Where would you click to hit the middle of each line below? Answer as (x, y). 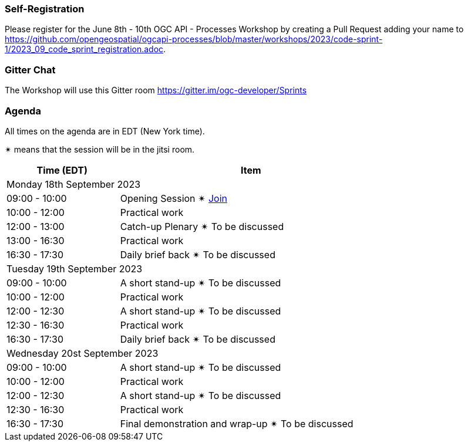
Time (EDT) (62, 170)
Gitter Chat (30, 70)
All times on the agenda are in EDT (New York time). (105, 131)
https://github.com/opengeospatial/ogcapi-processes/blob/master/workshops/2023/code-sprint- (194, 39)
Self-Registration (45, 9)
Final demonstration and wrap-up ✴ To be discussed (237, 423)
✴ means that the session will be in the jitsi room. (100, 149)
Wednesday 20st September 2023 (83, 353)
